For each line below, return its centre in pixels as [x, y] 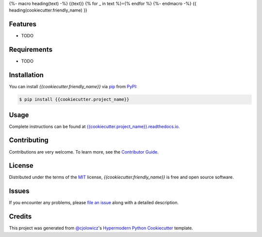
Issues [19, 191]
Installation [26, 75]
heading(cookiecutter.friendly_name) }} [48, 10]
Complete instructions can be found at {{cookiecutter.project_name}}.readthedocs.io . [94, 126]
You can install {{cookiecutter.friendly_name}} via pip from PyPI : [73, 87]
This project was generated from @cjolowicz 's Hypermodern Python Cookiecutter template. [101, 228]
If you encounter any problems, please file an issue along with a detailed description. [94, 203]
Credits [20, 216]
